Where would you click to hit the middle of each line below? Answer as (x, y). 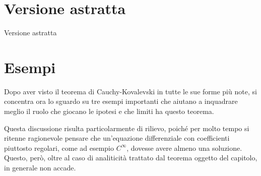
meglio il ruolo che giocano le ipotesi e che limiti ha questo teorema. (109, 111)
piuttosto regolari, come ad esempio (59, 148)
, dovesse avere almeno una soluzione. (184, 148)
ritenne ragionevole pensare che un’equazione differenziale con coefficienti (117, 138)
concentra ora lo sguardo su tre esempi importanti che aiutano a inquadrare (121, 101)
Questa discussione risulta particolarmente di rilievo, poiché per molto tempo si (127, 128)
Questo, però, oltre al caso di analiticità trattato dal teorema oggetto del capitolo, (131, 158)
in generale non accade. (40, 167)
